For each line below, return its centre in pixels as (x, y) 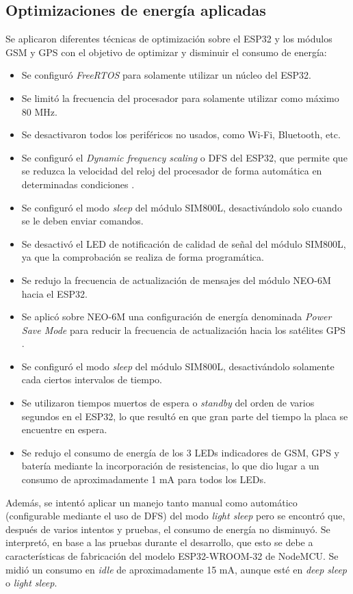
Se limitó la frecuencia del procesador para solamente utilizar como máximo (180, 98)
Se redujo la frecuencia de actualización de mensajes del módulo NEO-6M (176, 280)
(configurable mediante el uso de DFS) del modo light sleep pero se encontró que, (175, 516)
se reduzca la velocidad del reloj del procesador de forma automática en (172, 171)
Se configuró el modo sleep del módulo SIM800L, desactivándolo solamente (178, 366)
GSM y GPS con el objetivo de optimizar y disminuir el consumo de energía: (166, 52)
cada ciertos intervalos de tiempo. (92, 379)
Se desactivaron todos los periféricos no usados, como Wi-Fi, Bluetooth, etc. (181, 134)
